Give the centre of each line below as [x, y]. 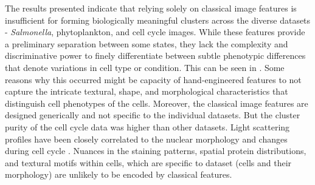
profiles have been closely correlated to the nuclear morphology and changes [146, 139]
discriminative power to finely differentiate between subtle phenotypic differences [155, 55]
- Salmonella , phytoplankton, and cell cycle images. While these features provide [155, 32]
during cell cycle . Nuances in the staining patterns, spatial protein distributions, [156, 151]
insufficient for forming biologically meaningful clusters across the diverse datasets [158, 20]
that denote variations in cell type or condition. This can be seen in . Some [145, 67]
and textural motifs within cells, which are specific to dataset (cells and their [148, 162]
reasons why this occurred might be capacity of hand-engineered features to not [153, 79]
